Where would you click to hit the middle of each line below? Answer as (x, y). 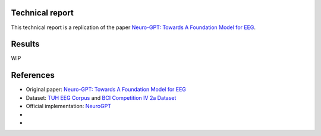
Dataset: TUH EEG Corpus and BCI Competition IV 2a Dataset (101, 97)
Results (25, 44)
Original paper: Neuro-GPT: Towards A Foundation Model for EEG (106, 90)
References (33, 75)
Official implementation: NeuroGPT (68, 106)
